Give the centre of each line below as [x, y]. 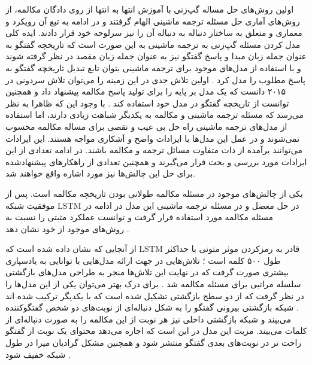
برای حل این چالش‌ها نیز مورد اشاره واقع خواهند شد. [100, 173]
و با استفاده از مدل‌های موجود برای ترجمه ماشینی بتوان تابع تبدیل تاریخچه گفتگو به [153, 67]
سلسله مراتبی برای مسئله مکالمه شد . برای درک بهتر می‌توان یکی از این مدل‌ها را [153, 284]
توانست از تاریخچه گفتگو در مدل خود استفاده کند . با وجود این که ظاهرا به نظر [147, 103]
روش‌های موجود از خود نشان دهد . [67, 228]
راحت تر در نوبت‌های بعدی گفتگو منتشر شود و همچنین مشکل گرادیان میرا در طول [154, 343]
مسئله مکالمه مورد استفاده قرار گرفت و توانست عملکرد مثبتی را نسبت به [139, 217]
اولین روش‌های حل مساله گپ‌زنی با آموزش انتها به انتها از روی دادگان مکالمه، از [150, 9]
